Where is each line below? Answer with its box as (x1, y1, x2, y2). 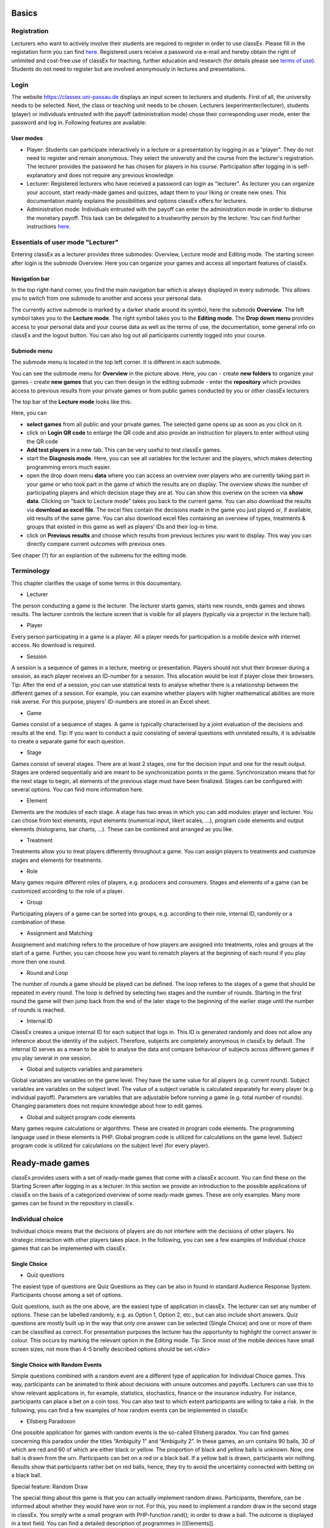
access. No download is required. (11, 642, 96, 649)
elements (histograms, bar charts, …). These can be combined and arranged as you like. (11, 825, 233, 832)
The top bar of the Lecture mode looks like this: (11, 398, 131, 405)
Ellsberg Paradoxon (26, 1417, 76, 1425)
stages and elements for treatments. (11, 856, 103, 864)
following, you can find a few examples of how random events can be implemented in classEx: (11, 1406, 249, 1414)
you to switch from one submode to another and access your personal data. (11, 295, 203, 302)
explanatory (26, 171, 57, 178)
